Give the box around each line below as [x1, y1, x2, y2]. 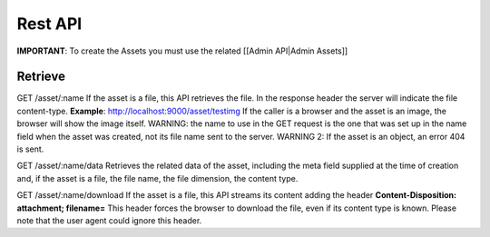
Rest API [16, 14, 83, 34]
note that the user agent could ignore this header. [16, 214, 202, 226]
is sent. [16, 143, 44, 154]
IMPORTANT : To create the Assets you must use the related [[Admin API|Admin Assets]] [16, 45, 348, 56]
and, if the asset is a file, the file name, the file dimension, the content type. [16, 173, 299, 183]
